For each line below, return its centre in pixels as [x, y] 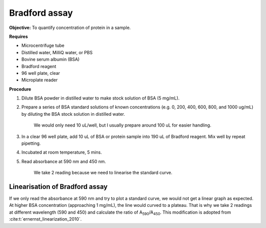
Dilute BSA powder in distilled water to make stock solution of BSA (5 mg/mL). [100, 98]
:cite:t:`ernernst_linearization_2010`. [45, 219]
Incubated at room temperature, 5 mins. [62, 152]
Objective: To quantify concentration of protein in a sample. [70, 28]
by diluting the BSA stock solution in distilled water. [73, 114]
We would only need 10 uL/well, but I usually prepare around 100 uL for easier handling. [122, 125]
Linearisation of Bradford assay [58, 187]
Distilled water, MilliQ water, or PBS [57, 52]
